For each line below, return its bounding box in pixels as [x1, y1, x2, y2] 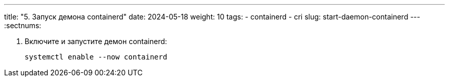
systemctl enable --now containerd [25, 53, 168, 61]
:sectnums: [4, 21, 42, 30]
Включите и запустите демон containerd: [25, 37, 167, 46]
